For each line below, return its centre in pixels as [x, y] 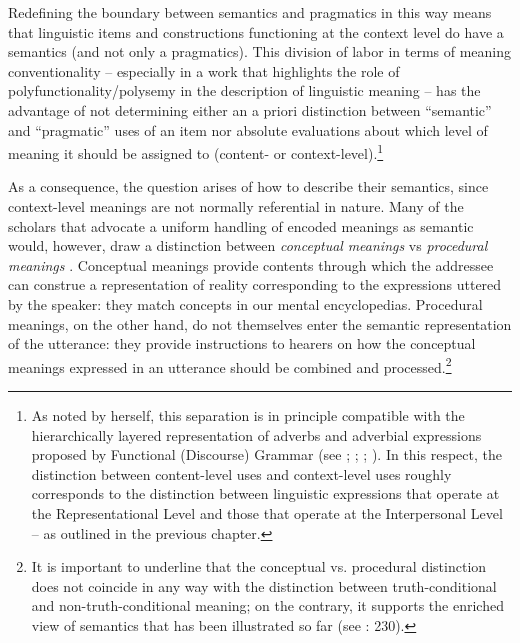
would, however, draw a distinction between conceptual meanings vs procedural [248, 245]
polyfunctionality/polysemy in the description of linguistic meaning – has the [244, 90]
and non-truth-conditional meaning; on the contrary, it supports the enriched [267, 605]
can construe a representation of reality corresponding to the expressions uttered [255, 284]
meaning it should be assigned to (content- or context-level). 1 [196, 151]
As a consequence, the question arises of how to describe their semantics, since [248, 186]
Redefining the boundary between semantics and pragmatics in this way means [250, 12]
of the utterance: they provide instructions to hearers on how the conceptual [242, 343]
